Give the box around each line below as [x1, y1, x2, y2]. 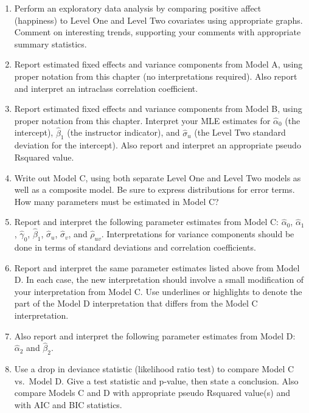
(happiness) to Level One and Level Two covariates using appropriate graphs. [14, 13, 303, 26]
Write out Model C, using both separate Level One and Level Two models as [14, 171, 301, 184]
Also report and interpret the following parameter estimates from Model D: [14, 329, 296, 342]
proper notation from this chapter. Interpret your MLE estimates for [14, 114, 271, 127]
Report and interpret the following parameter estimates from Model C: [14, 215, 279, 228]
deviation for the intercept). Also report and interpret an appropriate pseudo [14, 139, 301, 151]
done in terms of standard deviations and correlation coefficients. [14, 240, 256, 253]
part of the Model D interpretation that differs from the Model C [14, 297, 258, 310]
